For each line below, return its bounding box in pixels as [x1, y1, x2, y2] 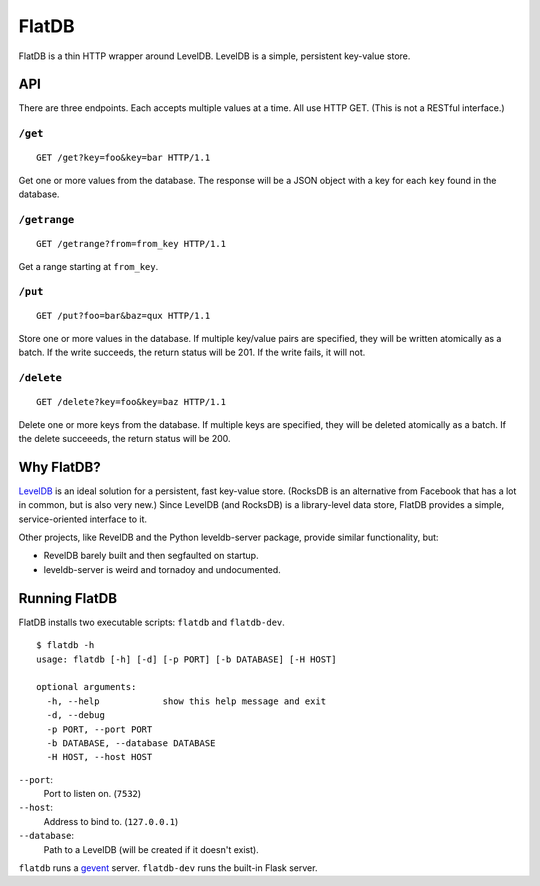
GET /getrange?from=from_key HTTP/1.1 [36, 238, 227, 250]
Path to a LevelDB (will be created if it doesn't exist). [43, 843, 259, 855]
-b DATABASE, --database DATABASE [46, 737, 216, 749]
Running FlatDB [18, 590, 118, 607]
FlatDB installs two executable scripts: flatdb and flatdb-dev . [18, 616, 285, 628]
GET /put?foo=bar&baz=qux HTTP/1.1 [36, 310, 211, 322]
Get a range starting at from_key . [18, 260, 159, 272]
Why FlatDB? [18, 458, 101, 475]
